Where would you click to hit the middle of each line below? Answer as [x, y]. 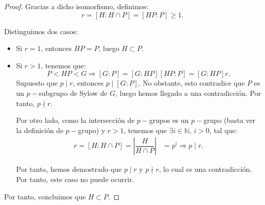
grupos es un [169, 120]
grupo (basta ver [229, 120]
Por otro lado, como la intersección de [75, 120]
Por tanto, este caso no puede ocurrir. [75, 179]
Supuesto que [37, 83]
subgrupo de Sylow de [73, 93]
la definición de [40, 130]
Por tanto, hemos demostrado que [69, 169]
